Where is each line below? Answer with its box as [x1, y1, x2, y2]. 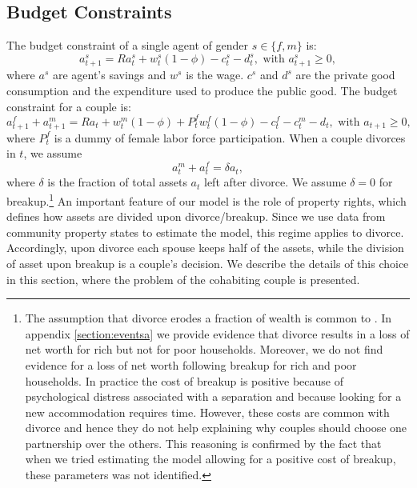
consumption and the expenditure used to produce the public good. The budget [6, 82, 398, 99]
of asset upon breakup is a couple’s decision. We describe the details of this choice [6, 254, 409, 271]
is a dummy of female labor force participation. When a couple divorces [54, 129, 406, 146]
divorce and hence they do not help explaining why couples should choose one [25, 419, 407, 436]
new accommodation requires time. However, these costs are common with [25, 403, 390, 420]
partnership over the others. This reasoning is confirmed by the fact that [25, 434, 382, 451]
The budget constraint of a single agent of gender [6, 37, 249, 54]
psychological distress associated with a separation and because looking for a [25, 388, 402, 405]
